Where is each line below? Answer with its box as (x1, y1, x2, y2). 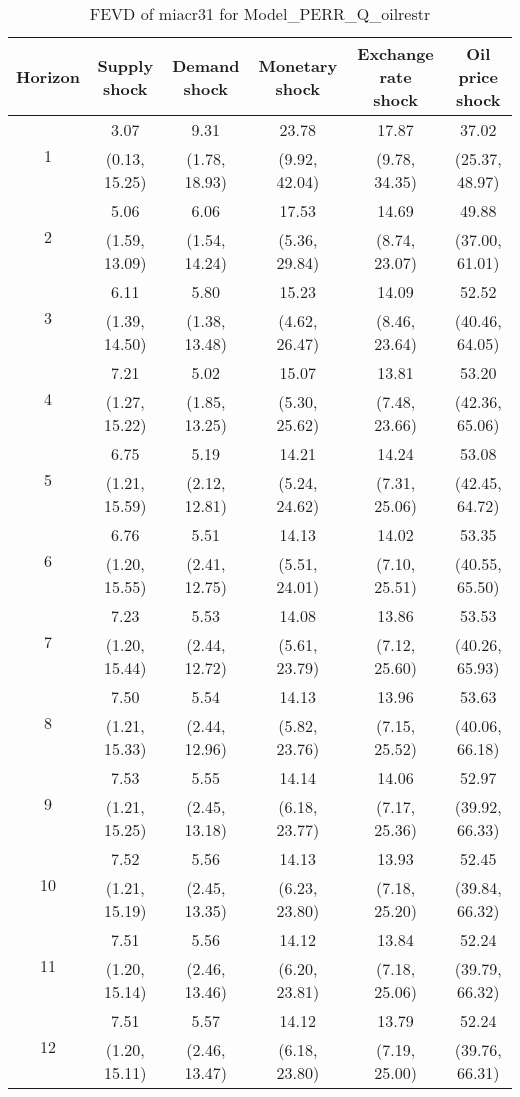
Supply (97, 53, 154, 77)
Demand (172, 53, 240, 77)
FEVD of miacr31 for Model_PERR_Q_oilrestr (89, 2, 431, 25)
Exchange (357, 42, 434, 65)
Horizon (16, 65, 80, 88)
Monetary (258, 53, 338, 77)
